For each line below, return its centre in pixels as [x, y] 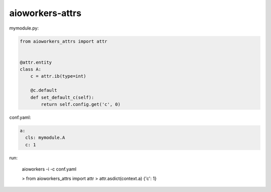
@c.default [44, 90]
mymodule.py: [24, 28]
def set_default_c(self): [62, 97]
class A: [31, 69]
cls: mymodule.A [45, 138]
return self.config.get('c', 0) [81, 105]
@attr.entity [36, 62]
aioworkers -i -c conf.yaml [49, 169]
